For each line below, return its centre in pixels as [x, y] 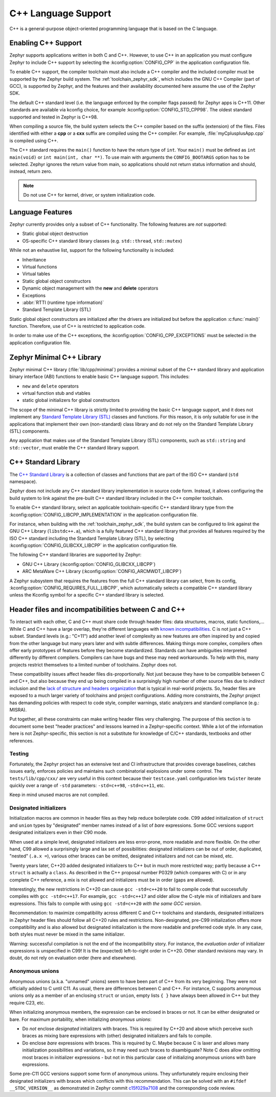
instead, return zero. [31, 172]
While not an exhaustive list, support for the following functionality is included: [92, 250]
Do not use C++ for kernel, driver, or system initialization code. [89, 195]
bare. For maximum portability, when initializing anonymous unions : [80, 1019]
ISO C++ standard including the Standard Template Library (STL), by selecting [92, 538]
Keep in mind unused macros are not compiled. [59, 795]
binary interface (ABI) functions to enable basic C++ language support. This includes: [100, 377]
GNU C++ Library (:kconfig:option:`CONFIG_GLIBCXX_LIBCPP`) [89, 564]
